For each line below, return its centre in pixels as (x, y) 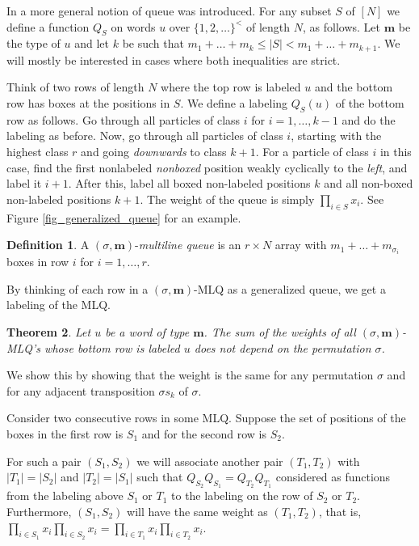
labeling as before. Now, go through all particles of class (145, 135)
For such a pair (44, 461)
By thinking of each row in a (78, 288)
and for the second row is (204, 434)
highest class (38, 152)
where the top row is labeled (231, 87)
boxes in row (38, 262)
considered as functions (333, 477)
